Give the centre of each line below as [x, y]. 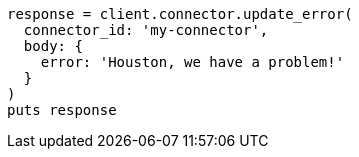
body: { [53, 46]
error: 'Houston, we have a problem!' [192, 62]
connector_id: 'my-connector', [146, 30]
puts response [62, 110]
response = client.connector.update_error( [180, 14]
